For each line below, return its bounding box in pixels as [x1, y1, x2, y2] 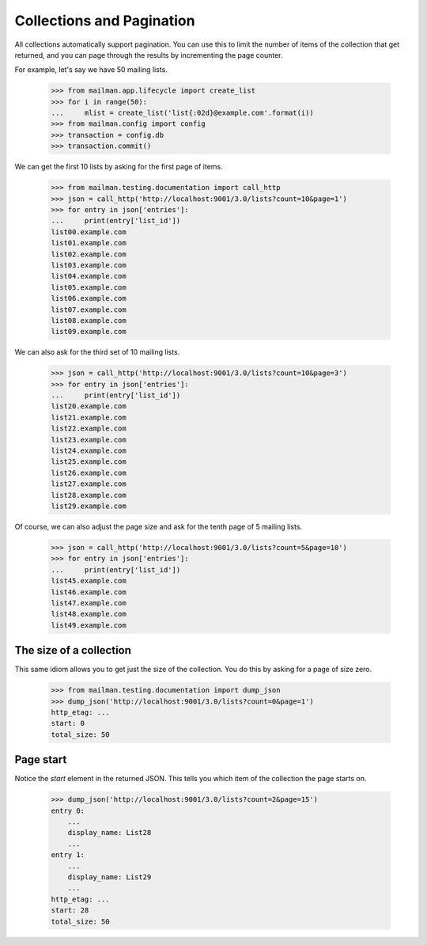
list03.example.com [51, 260, 127, 269]
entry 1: [51, 851, 85, 860]
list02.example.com [51, 249, 127, 259]
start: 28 [51, 906, 89, 915]
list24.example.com [51, 446, 127, 455]
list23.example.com [51, 435, 127, 444]
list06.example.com [51, 294, 127, 303]
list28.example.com [51, 491, 127, 499]
